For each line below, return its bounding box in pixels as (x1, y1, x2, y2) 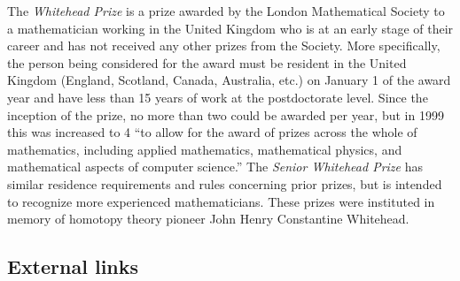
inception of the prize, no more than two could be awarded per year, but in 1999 (7, 105, 444, 124)
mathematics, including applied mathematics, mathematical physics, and (7, 140, 402, 158)
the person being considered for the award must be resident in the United (7, 53, 407, 72)
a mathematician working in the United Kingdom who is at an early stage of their (7, 19, 454, 37)
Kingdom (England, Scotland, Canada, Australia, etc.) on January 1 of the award (7, 71, 451, 89)
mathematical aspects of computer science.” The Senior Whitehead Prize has (7, 157, 423, 176)
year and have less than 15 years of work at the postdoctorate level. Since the (7, 87, 428, 106)
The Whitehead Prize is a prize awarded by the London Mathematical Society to (7, 2, 445, 19)
